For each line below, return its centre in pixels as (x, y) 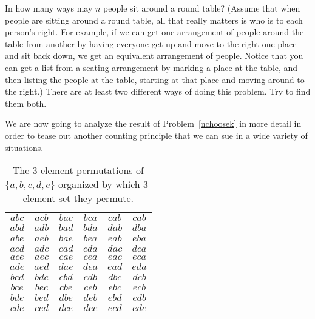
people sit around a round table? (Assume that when (202, 8)
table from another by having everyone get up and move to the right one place (151, 43)
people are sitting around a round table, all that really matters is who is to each (154, 20)
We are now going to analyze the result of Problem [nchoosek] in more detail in (153, 123)
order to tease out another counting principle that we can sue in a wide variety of (156, 135)
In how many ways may (49, 8)
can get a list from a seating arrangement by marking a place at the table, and (151, 67)
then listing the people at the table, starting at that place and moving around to (155, 79)
